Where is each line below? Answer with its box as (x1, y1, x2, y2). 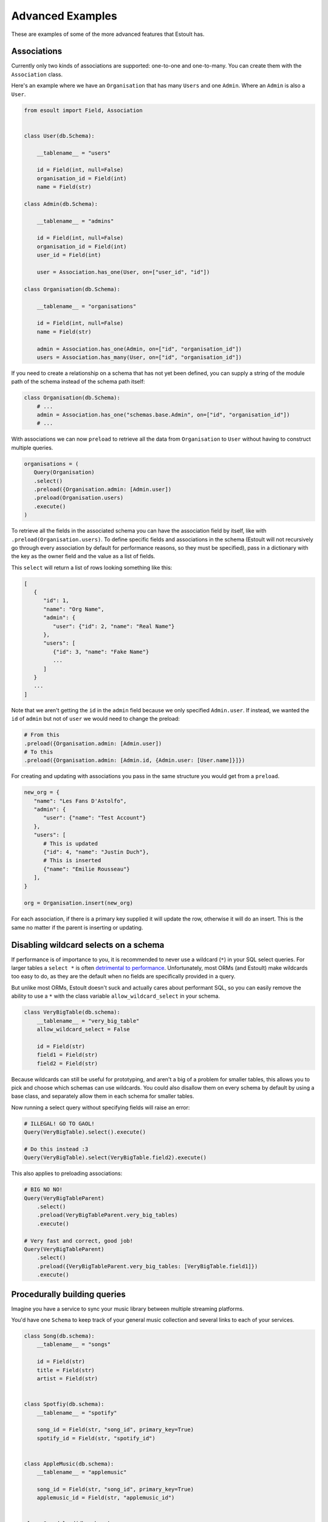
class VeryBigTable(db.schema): (24, 1009, 121, 1016)
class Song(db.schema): (24, 1332, 95, 1339)
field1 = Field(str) (36, 1051, 98, 1059)
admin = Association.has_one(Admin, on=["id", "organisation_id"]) (36, 345, 242, 352)
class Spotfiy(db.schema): (24, 1401, 104, 1408)
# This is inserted (43, 857, 101, 864)
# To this (24, 748, 53, 755)
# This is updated (43, 840, 98, 847)
